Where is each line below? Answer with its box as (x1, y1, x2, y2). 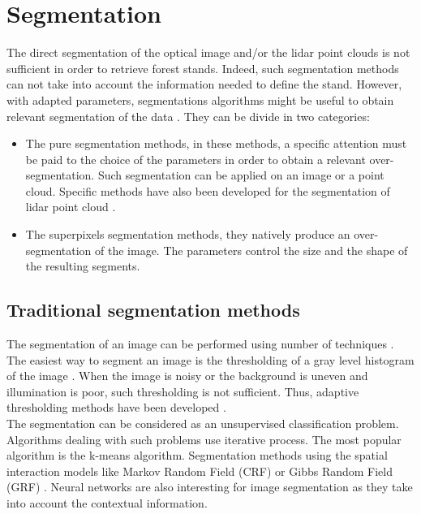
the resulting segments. (25, 257, 140, 274)
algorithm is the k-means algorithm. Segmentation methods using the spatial (6, 447, 388, 464)
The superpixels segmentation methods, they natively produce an (25, 226, 350, 243)
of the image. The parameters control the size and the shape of (95, 241, 408, 258)
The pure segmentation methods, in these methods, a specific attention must (25, 135, 407, 152)
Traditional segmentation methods (6, 297, 300, 322)
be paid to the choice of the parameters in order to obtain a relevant (25, 150, 366, 167)
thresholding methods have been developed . (6, 399, 226, 416)
